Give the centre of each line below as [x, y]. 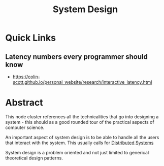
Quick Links [30, 38]
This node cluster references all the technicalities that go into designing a [82, 117]
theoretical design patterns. [34, 158]
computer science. [25, 127]
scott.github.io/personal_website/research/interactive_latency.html [82, 82]
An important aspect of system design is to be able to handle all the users [82, 137]
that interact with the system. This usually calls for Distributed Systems [79, 143]
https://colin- [26, 77]
